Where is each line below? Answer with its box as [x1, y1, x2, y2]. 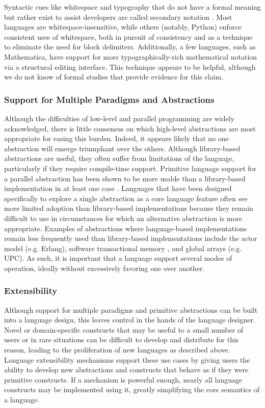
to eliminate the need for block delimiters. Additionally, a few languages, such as [4, 41, 256, 52]
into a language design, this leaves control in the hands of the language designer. [4, 314, 255, 325]
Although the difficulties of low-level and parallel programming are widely [4, 113, 235, 123]
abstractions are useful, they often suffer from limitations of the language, [4, 153, 234, 164]
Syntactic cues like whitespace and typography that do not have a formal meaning [4, 2, 261, 12]
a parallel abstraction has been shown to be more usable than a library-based [4, 173, 246, 183]
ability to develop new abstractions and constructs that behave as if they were [4, 364, 249, 375]
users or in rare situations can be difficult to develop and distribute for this [4, 334, 239, 345]
